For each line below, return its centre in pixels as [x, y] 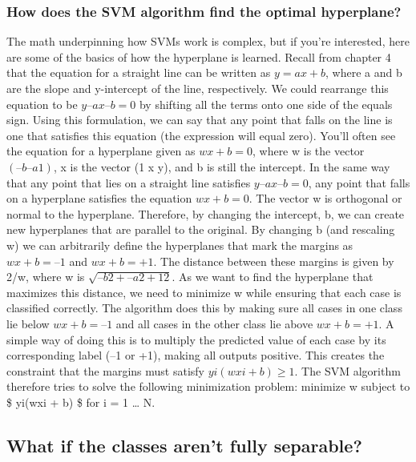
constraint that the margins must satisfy [106, 370]
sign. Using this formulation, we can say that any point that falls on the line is [200, 120]
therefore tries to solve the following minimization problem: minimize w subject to [208, 386]
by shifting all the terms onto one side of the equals [266, 104]
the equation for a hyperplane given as [101, 151]
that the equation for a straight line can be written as [139, 72]
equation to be [42, 104]
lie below [28, 323]
